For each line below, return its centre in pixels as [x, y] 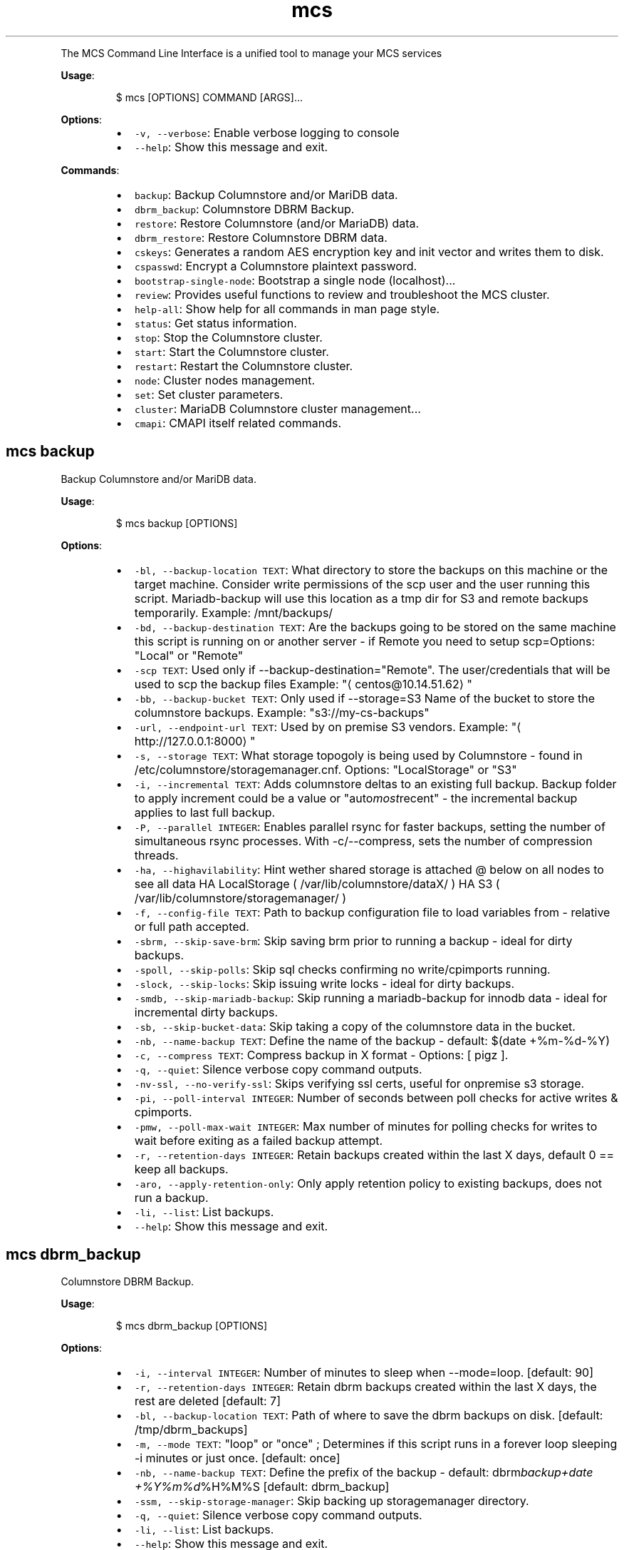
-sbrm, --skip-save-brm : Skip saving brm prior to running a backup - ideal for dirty [353, 940]
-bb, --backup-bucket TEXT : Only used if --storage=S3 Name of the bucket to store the [365, 698]
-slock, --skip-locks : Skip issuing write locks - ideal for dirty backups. [324, 983]
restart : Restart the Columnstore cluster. [244, 366]
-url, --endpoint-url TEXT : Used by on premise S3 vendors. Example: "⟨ [328, 726]
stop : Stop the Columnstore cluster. [228, 337]
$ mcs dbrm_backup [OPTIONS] [191, 1326]
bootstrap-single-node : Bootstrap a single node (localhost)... [295, 280]
